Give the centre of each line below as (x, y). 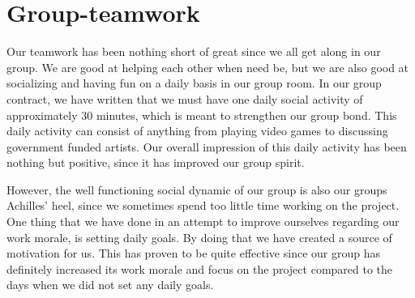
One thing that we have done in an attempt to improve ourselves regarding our (203, 221)
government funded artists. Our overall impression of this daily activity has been (207, 146)
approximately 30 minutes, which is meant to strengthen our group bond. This (202, 115)
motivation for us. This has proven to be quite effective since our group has (193, 253)
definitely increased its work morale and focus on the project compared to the (200, 268)
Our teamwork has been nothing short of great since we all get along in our (194, 51)
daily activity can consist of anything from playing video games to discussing (197, 131)
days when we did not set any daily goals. (110, 285)
